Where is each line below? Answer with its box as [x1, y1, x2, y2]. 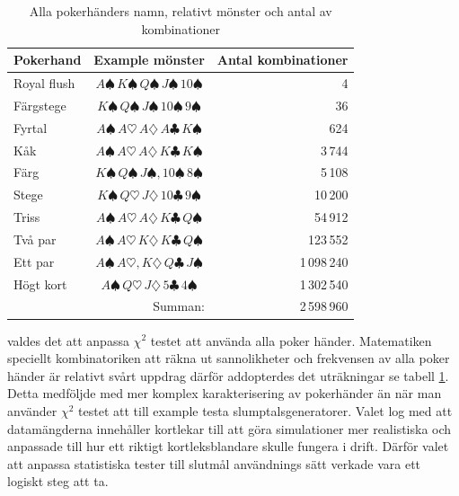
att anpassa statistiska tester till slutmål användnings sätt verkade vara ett [7, 454, 421, 473]
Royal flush [13, 74, 75, 93]
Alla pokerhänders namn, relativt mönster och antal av [29, 2, 332, 20]
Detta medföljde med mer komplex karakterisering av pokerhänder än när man [7, 384, 442, 403]
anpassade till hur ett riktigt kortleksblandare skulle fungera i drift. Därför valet [7, 437, 449, 456]
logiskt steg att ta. [7, 472, 109, 491]
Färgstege [13, 95, 66, 114]
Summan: [153, 297, 205, 315]
